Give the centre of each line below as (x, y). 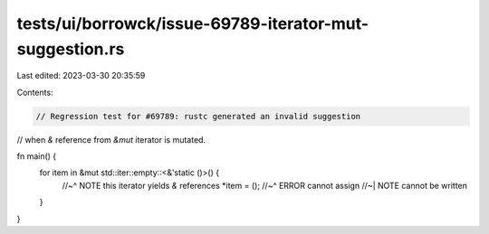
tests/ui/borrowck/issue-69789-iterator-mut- (193, 23)
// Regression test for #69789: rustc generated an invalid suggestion (198, 116)
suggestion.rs (71, 49)
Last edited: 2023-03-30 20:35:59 (81, 76)
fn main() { (37, 156)
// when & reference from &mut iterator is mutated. (111, 139)
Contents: (35, 92)
